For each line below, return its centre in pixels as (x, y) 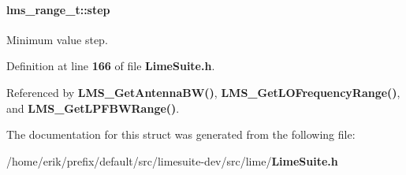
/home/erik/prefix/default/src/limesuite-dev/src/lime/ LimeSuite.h (172, 160)
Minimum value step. (57, 39)
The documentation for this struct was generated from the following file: (181, 134)
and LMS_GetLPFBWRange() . (93, 108)
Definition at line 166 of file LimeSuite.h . (111, 66)
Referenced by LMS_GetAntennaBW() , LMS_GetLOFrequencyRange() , (203, 92)
